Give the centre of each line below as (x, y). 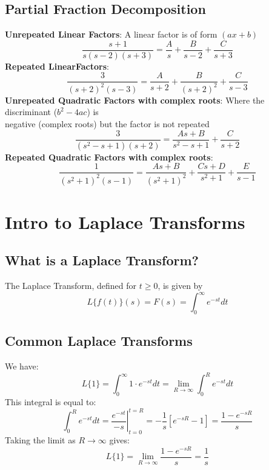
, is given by (180, 286)
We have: (22, 366)
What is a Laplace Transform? (102, 260)
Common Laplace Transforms (99, 341)
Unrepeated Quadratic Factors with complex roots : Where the (135, 100)
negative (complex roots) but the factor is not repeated (107, 124)
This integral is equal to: (51, 402)
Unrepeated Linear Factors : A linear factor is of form (111, 34)
